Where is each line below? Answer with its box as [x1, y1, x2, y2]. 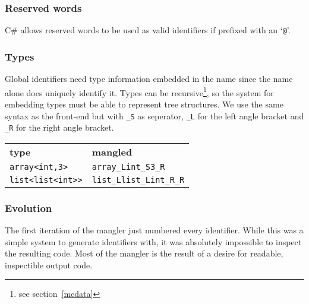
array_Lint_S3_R [92, 161, 165, 172]
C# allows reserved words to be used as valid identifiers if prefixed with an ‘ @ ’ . [5, 24, 291, 36]
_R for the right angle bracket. [5, 121, 114, 134]
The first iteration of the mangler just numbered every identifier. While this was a [5, 224, 304, 236]
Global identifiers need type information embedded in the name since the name [5, 72, 293, 85]
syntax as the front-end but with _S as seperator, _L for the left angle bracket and [5, 109, 304, 122]
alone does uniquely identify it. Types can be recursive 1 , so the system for [5, 84, 274, 99]
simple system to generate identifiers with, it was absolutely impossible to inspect [5, 235, 302, 248]
